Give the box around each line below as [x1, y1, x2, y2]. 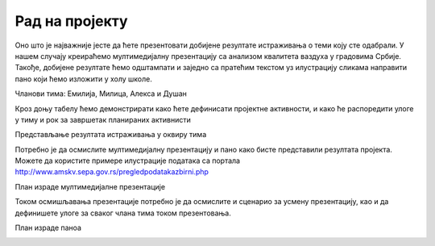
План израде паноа [14, 223, 82, 233]
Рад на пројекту [14, 12, 128, 30]
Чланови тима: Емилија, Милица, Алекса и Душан [14, 89, 187, 98]
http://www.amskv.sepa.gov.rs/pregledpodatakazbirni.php [14, 167, 209, 177]
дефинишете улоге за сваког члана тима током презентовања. [14, 208, 231, 218]
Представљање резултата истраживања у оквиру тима [14, 130, 207, 140]
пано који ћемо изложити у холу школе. [14, 73, 153, 84]
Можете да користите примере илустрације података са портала [14, 156, 241, 165]
